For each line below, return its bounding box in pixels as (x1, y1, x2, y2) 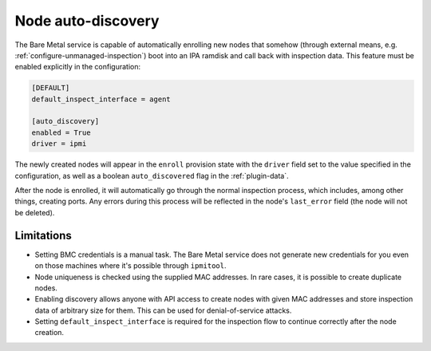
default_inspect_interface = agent (31, 94, 171, 104)
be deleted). (14, 207, 55, 217)
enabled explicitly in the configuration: (14, 62, 141, 72)
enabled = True (31, 128, 91, 137)
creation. (34, 328, 64, 337)
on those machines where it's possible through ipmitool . (34, 261, 227, 270)
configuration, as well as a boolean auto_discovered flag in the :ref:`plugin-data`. (14, 171, 289, 180)
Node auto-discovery (14, 12, 160, 30)
